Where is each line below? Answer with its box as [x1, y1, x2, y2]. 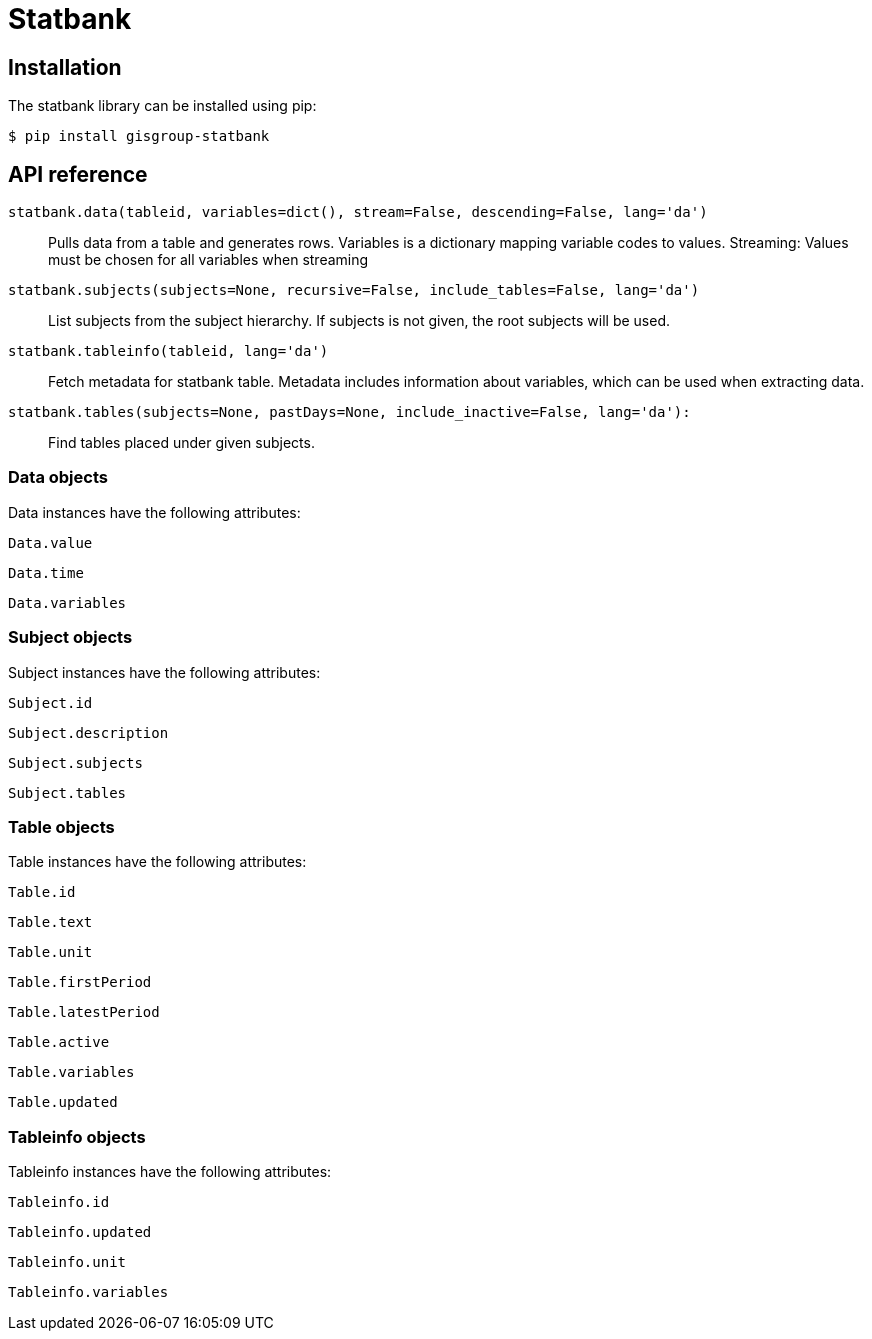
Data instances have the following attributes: [8, 503, 301, 521]
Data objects [8, 467, 108, 488]
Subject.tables [8, 784, 127, 801]
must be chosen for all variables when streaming [48, 251, 369, 269]
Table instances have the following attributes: [8, 853, 307, 871]
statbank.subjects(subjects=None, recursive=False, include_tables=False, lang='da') [8, 282, 700, 299]
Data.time [8, 564, 84, 581]
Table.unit [8, 944, 93, 961]
